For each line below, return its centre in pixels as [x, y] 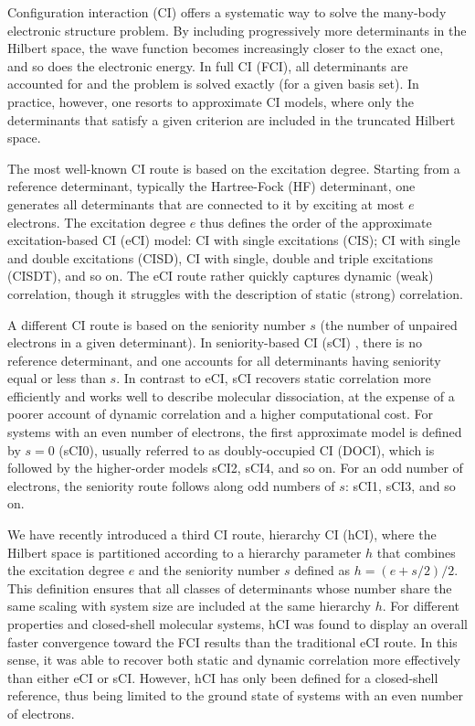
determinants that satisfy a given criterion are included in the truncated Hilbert [232, 119]
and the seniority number [209, 570]
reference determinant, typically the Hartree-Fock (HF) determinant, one [211, 186]
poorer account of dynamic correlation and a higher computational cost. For [221, 414]
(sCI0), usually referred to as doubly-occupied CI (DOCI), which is [247, 449]
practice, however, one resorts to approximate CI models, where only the [211, 101]
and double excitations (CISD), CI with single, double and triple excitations [221, 257]
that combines [416, 552]
